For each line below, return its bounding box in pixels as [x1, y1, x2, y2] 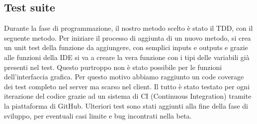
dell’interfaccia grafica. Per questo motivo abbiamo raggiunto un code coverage [4, 71, 244, 82]
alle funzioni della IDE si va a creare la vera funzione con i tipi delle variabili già [4, 52, 250, 62]
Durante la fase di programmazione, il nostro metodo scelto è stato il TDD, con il [4, 23, 253, 33]
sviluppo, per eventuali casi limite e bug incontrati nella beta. [4, 110, 192, 121]
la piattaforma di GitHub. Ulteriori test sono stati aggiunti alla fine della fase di [4, 100, 248, 111]
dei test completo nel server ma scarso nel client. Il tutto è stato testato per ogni [4, 81, 250, 91]
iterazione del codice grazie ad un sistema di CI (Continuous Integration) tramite [4, 91, 252, 101]
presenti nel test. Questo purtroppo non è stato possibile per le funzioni [4, 62, 222, 72]
